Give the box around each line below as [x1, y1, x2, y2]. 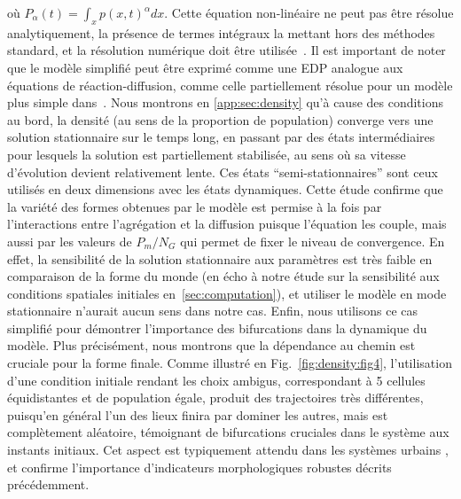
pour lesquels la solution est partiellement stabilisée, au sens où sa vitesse [7, 144, 406, 163]
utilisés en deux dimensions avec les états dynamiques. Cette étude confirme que [7, 180, 443, 199]
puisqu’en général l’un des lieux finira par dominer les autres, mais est [7, 405, 388, 424]
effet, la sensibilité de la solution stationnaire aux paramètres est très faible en [7, 249, 433, 268]
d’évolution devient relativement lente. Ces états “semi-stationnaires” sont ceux [7, 162, 438, 181]
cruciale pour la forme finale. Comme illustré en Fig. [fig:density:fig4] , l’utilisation [7, 354, 452, 372]
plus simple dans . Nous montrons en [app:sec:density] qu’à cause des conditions [7, 93, 444, 112]
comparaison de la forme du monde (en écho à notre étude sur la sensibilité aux [7, 267, 440, 285]
